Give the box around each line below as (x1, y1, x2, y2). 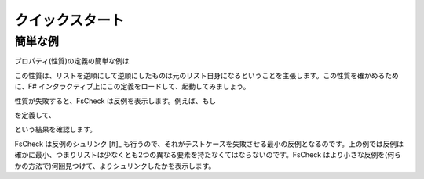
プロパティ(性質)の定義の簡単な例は (14, 56, 130, 66)
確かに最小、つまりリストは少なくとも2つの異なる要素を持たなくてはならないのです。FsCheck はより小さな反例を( (14, 150, 388, 159)
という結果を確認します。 (14, 125, 97, 134)
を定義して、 (14, 110, 56, 120)
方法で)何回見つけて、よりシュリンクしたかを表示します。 (27, 161, 216, 170)
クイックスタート (14, 12, 125, 29)
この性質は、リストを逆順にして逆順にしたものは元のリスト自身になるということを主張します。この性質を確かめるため (14, 70, 400, 80)
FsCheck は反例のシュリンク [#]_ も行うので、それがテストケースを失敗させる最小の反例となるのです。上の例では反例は (14, 139, 404, 149)
